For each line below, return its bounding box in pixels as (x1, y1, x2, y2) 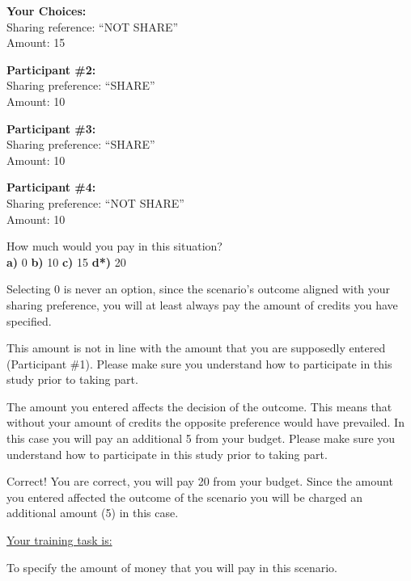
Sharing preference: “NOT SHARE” (6, 194, 184, 211)
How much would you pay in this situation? (6, 238, 222, 255)
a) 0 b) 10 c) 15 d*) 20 (6, 253, 126, 270)
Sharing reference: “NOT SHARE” (6, 18, 179, 35)
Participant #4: (6, 179, 96, 196)
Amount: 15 (6, 34, 66, 51)
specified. (6, 312, 52, 329)
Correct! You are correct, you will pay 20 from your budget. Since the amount (6, 473, 393, 490)
